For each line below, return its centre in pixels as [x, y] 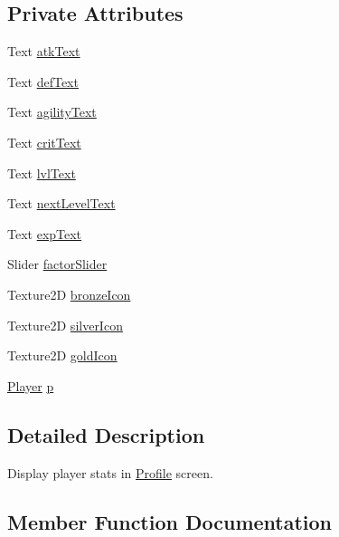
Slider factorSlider [57, 264]
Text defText [43, 81]
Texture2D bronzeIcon [69, 294]
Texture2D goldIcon [62, 355]
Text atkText [44, 51]
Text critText [44, 142]
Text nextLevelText [61, 203]
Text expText [45, 233]
